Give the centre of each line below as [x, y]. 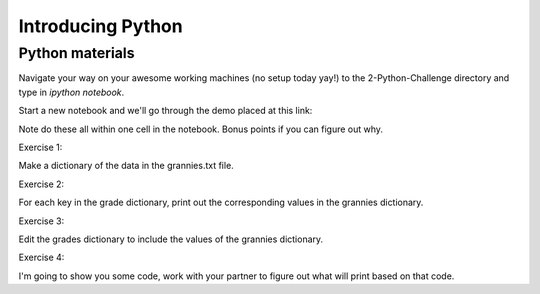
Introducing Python [101, 26]
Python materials [76, 53]
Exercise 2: [41, 184]
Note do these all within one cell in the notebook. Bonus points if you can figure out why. [201, 129]
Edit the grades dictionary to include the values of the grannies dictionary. [171, 239]
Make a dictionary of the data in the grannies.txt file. [126, 166]
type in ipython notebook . [71, 92]
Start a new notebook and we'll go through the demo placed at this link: [165, 111]
